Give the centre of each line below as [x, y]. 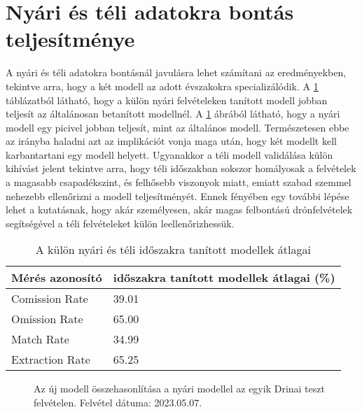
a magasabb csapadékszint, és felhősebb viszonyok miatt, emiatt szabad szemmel [179, 182]
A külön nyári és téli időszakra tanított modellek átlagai [173, 250]
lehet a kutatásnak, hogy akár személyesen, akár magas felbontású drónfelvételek [179, 209]
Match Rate [40, 339]
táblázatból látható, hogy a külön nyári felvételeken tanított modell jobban [167, 100]
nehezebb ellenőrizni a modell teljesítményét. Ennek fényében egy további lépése [177, 196]
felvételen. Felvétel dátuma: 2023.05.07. [118, 403]
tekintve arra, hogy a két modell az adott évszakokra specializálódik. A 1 [162, 86]
